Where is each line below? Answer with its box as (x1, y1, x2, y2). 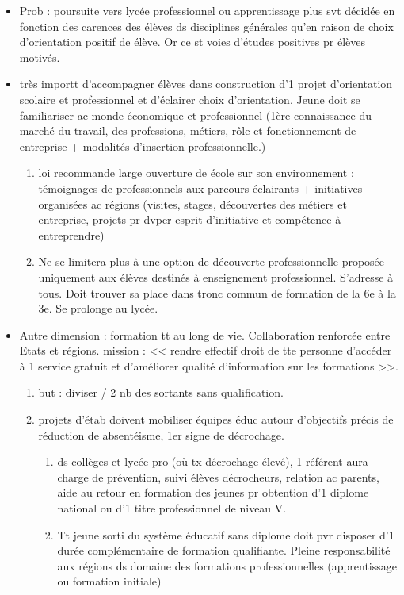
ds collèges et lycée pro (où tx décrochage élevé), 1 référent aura (57, 453, 368, 470)
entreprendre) (38, 226, 105, 243)
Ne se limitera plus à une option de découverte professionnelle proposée (38, 253, 385, 270)
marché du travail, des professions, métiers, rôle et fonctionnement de (19, 122, 356, 139)
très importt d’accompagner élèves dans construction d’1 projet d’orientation (19, 75, 393, 92)
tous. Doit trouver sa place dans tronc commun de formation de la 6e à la (38, 284, 396, 301)
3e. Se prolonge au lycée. (38, 300, 158, 317)
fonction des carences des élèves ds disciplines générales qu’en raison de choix (19, 17, 394, 34)
